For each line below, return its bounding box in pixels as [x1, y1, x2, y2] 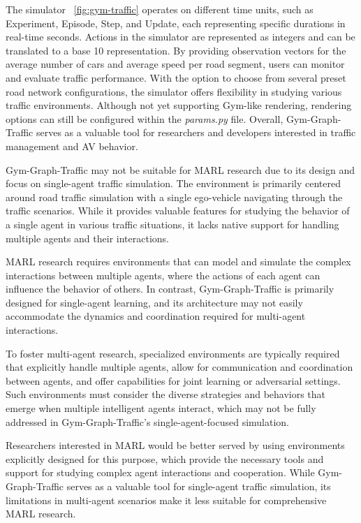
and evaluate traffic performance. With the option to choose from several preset [6, 70, 346, 84]
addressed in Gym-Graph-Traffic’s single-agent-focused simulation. [6, 414, 289, 429]
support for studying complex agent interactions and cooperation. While [6, 465, 315, 480]
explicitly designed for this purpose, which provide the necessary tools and [6, 451, 324, 466]
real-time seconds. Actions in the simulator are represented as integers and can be [6, 29, 355, 44]
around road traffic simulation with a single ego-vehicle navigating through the [6, 189, 343, 204]
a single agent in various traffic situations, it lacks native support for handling [6, 216, 339, 231]
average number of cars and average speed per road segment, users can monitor [6, 57, 345, 71]
